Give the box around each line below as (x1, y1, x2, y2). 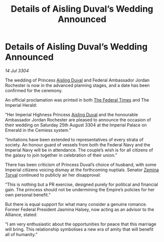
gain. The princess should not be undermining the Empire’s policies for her (5, 186, 155, 192)
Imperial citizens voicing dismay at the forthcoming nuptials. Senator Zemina (5, 167, 159, 173)
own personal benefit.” (5, 192, 51, 198)
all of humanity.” (5, 231, 38, 237)
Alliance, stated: (5, 211, 38, 218)
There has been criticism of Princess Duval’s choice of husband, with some (5, 161, 157, 167)
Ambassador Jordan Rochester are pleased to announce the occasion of (5, 117, 151, 122)
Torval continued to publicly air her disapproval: (5, 172, 101, 178)
